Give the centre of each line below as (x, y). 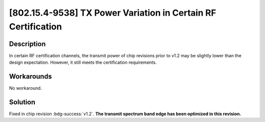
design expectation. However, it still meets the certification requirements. (83, 62)
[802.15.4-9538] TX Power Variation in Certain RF (113, 13)
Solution (22, 102)
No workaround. (26, 88)
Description (27, 44)
